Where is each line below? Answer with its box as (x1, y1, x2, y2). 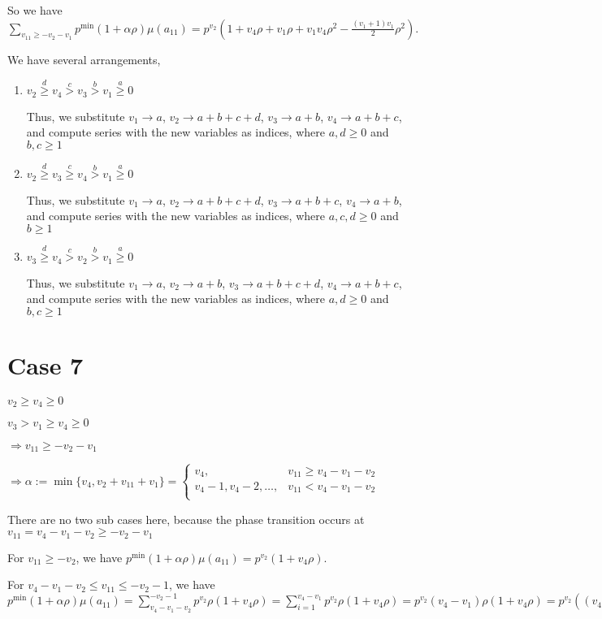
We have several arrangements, (7, 50, 161, 67)
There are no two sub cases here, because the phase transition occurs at (7, 510, 365, 527)
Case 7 (7, 348, 84, 381)
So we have (7, 2, 63, 18)
